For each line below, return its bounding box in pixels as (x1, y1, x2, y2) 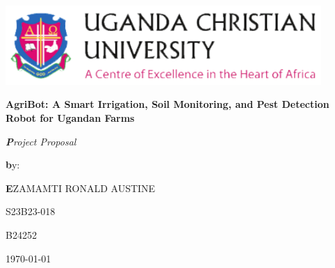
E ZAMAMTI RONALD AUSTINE (6, 180, 156, 195)
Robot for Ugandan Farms (6, 111, 135, 125)
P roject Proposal (6, 134, 76, 148)
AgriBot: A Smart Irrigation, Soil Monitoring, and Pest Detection (6, 97, 329, 111)
